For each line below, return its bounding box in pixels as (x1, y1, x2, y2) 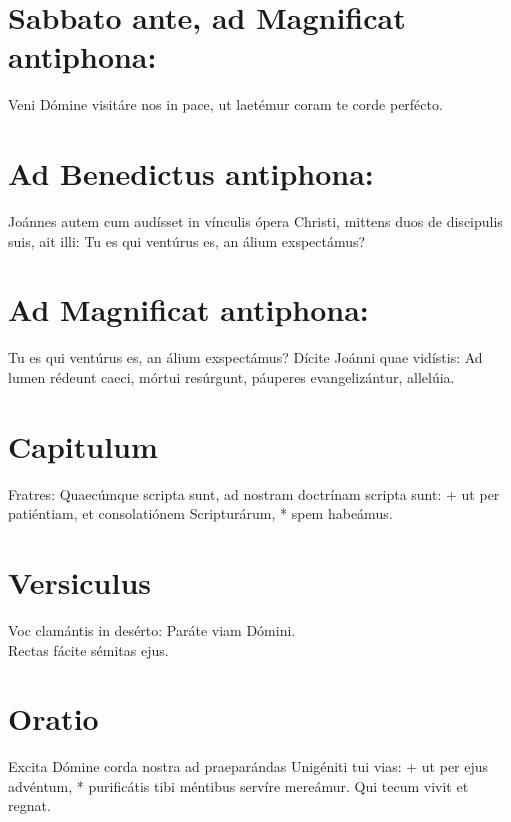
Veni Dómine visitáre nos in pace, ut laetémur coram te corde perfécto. (8, 94, 443, 115)
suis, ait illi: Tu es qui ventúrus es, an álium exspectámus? (8, 230, 366, 251)
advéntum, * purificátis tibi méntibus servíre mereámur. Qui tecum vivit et (8, 775, 469, 796)
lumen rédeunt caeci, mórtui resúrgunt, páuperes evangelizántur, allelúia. (8, 366, 455, 387)
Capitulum (8, 425, 158, 466)
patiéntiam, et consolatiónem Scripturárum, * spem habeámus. (8, 503, 393, 524)
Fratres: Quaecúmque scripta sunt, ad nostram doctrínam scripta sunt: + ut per (8, 483, 500, 504)
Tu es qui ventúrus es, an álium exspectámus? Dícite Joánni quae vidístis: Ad (8, 347, 483, 368)
